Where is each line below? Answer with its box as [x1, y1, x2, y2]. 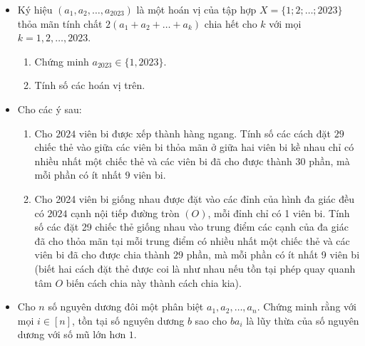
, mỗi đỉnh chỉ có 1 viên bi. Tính [207, 205, 350, 220]
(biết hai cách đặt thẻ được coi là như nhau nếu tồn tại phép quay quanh [34, 261, 356, 276]
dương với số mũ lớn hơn [17, 327, 126, 342]
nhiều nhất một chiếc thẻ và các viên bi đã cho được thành [34, 153, 292, 168]
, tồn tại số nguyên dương [72, 313, 185, 327]
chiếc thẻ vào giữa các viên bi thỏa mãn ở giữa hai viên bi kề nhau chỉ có [34, 140, 354, 154]
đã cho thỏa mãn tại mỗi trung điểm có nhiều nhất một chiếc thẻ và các [34, 233, 350, 248]
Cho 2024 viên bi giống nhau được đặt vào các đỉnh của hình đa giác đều [34, 191, 355, 206]
